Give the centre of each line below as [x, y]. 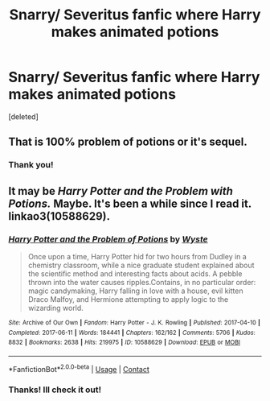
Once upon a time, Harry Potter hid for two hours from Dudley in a [137, 256]
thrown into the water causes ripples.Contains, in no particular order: [142, 282]
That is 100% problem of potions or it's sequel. [128, 142]
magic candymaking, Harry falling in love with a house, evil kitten [135, 291]
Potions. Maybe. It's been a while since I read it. [130, 203]
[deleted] [23, 116]
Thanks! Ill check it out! [55, 390]
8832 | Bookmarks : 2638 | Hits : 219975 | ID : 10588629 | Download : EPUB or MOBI [125, 343]
